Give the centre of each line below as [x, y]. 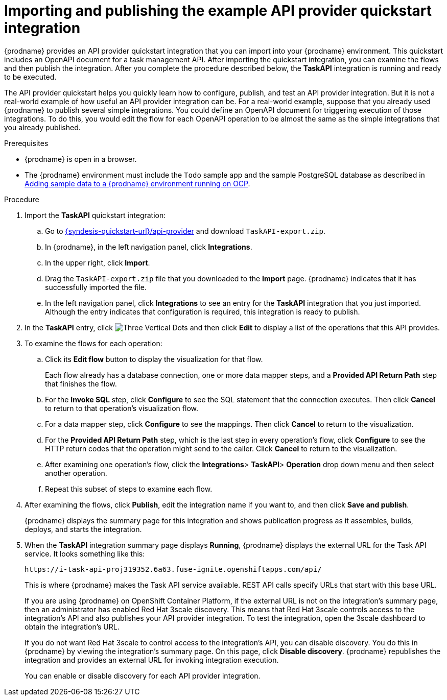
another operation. [76, 473]
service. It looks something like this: [85, 553]
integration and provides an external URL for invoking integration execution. [152, 660]
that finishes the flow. [81, 383]
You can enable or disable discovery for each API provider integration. [143, 675]
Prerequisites [26, 143]
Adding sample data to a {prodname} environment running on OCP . [137, 183]
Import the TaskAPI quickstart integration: [95, 215]
